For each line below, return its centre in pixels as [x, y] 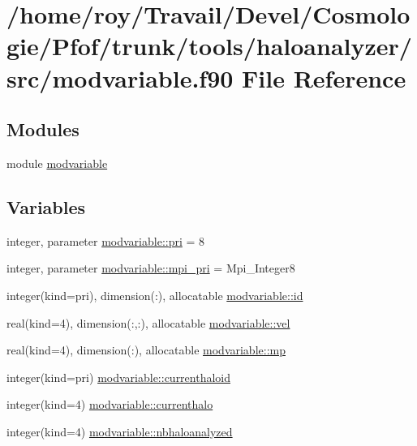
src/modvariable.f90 [120, 77]
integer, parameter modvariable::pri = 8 [106, 240]
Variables [46, 206]
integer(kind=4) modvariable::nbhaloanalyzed [120, 431]
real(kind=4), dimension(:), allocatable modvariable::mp [146, 350]
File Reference [324, 77]
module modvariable [57, 163]
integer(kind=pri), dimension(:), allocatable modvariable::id [155, 295]
